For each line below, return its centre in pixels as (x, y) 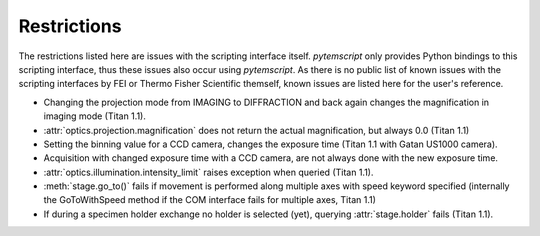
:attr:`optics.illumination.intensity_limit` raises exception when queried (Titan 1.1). (208, 172)
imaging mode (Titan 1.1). (95, 116)
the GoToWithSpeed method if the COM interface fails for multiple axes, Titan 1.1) (210, 200)
